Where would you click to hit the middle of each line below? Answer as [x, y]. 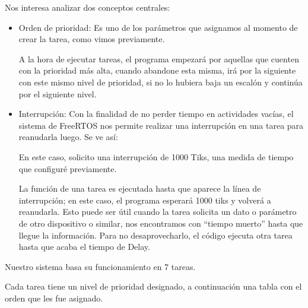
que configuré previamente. [68, 168]
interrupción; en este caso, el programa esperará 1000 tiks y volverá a [145, 200]
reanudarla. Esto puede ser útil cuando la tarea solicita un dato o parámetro [158, 212]
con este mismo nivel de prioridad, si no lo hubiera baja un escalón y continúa [161, 82]
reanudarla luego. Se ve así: [68, 137]
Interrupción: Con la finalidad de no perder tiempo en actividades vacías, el [156, 114]
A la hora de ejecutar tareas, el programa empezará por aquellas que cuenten [159, 58]
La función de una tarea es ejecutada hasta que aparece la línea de [140, 188]
